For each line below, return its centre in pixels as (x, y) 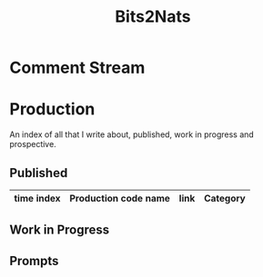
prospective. (33, 144)
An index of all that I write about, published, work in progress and (132, 134)
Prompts (34, 261)
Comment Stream (77, 68)
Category (224, 198)
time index (37, 198)
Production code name (120, 198)
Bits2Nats (153, 17)
